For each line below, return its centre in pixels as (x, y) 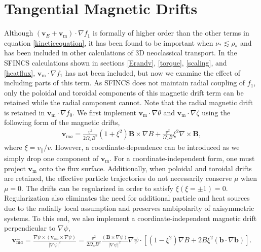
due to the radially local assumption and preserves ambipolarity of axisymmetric (129, 208)
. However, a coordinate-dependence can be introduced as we (145, 147)
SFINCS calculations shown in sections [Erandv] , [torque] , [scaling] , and (116, 62)
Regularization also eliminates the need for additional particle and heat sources (127, 198)
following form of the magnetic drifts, (62, 122)
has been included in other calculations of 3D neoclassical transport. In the (121, 53)
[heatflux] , (20, 72)
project (15, 168)
